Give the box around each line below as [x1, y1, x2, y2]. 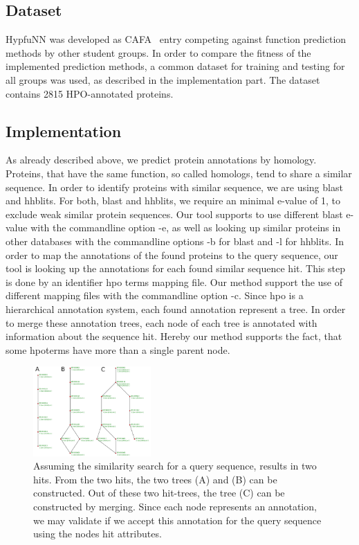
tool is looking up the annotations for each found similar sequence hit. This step [6, 261, 345, 276]
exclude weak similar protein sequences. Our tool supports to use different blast [6, 206, 343, 221]
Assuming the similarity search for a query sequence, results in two [33, 458, 317, 473]
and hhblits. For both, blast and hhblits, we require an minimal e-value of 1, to [6, 193, 340, 208]
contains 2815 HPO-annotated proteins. [6, 86, 174, 100]
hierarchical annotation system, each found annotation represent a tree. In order [6, 301, 346, 316]
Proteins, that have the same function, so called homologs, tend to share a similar [6, 166, 352, 180]
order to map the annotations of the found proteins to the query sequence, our [6, 247, 338, 262]
